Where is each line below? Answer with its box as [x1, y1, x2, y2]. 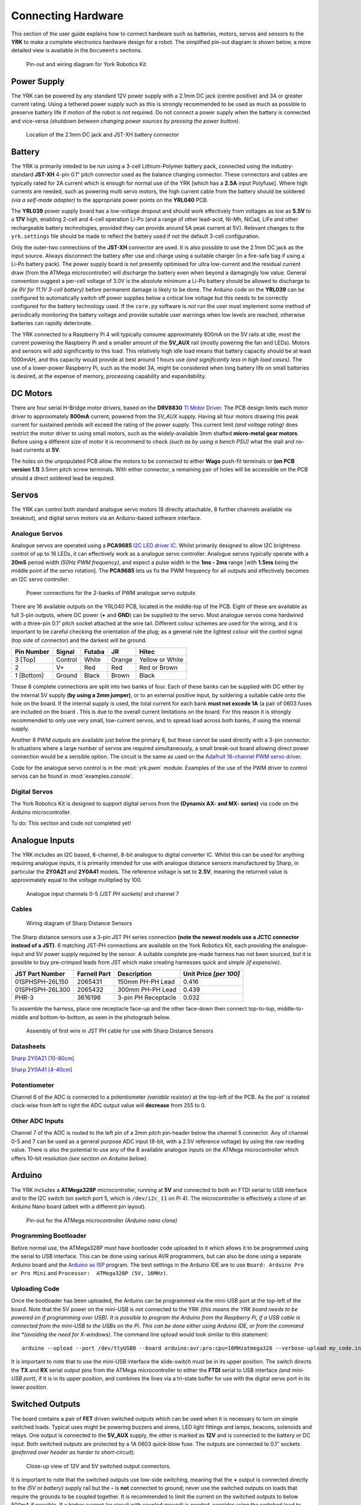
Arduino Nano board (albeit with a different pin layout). [11, 1203, 147, 1210]
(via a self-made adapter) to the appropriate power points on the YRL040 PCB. [11, 196, 209, 203]
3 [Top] [14, 656, 36, 664]
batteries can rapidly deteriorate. [11, 320, 93, 327]
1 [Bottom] [14, 671, 45, 680]
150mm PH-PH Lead [117, 978, 175, 986]
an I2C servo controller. [11, 576, 69, 583]
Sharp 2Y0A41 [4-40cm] [11, 1066, 72, 1073]
